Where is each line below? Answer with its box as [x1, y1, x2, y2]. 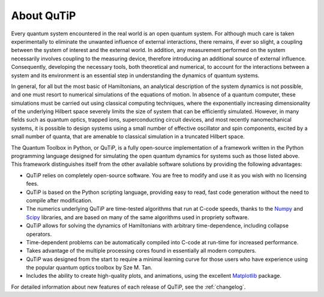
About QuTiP [11, 9, 76, 22]
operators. [26, 231, 52, 238]
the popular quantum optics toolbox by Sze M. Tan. [26, 264, 152, 271]
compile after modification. [26, 196, 93, 204]
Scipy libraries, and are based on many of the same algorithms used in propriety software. [26, 213, 249, 221]
